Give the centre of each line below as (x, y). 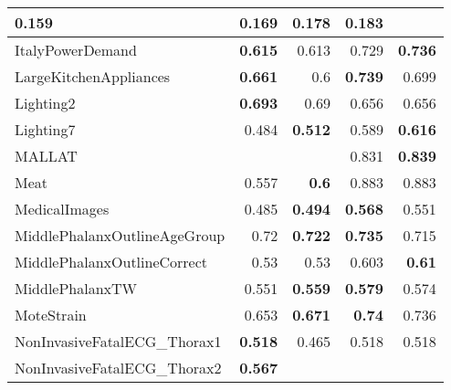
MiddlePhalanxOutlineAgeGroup (120, 235)
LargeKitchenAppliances (93, 76)
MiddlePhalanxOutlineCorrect (111, 262)
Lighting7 (45, 129)
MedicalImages (62, 209)
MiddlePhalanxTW (76, 288)
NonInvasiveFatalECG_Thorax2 (118, 368)
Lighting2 (45, 103)
